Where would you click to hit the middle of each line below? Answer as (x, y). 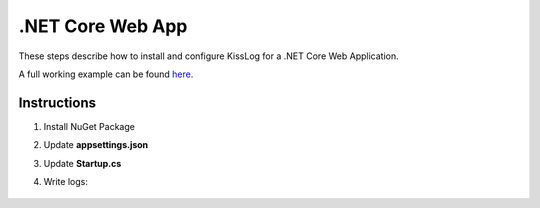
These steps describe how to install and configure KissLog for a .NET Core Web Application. (208, 56)
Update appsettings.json (96, 145)
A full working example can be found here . (106, 74)
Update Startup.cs (82, 163)
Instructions (57, 102)
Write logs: (66, 182)
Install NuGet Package (89, 126)
